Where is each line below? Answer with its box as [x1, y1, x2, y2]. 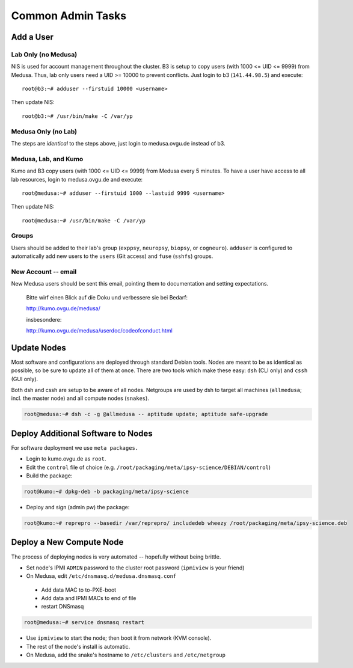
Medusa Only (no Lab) [11, 127, 78, 135]
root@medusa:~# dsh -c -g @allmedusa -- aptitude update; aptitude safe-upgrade [23, 411, 268, 418]
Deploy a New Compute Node [11, 537, 124, 547]
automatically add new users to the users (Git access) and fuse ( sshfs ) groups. [11, 253, 213, 260]
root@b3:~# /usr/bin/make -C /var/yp [22, 112, 134, 120]
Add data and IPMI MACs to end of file [41, 595, 137, 602]
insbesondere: [26, 316, 62, 323]
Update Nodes [11, 343, 66, 353]
